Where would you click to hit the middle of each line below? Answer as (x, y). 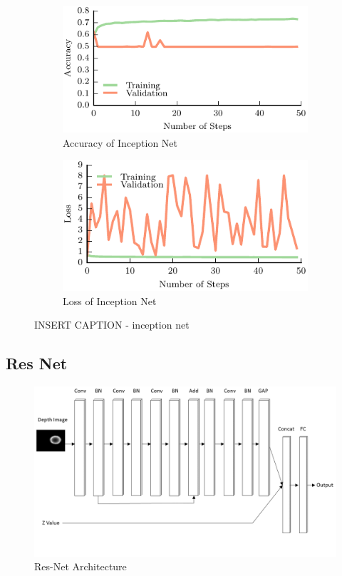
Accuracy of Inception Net (120, 142)
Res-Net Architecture (81, 566)
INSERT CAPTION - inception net (112, 325)
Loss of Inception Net (110, 300)
